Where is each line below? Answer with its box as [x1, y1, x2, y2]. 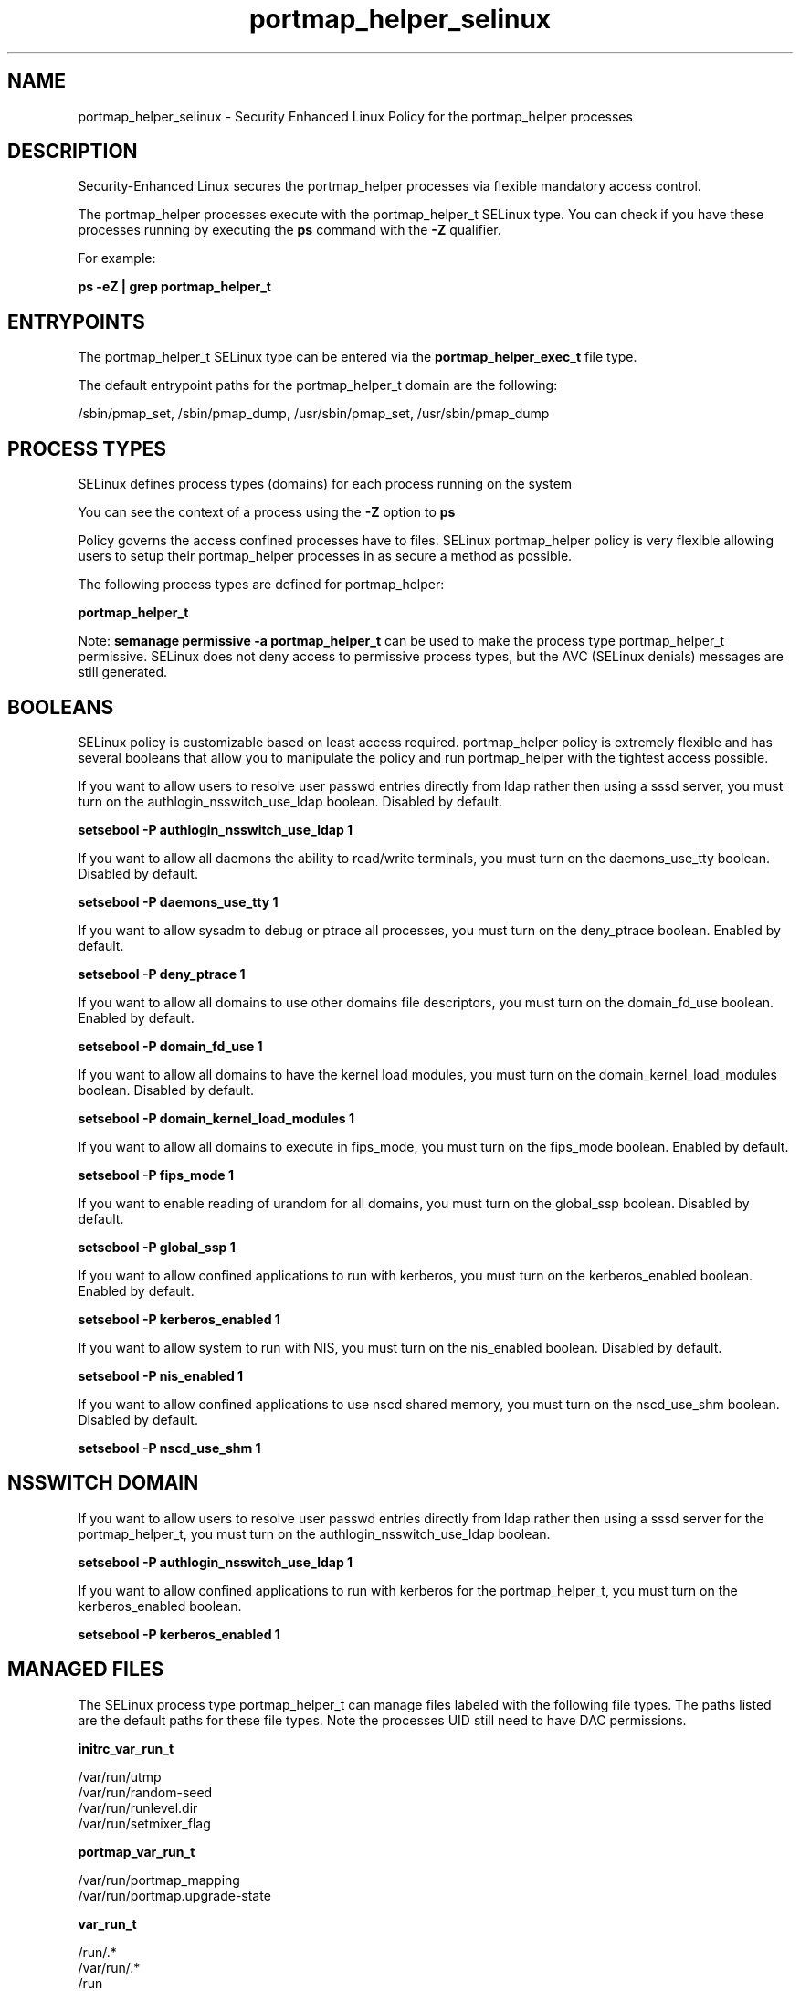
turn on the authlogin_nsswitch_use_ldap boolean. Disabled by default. [78, 793, 503, 809]
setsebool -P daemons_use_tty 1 [78, 893, 279, 910]
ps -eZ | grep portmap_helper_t [78, 279, 271, 295]
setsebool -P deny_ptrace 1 [78, 965, 246, 982]
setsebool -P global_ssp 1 [78, 1238, 236, 1255]
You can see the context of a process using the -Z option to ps [78, 504, 456, 521]
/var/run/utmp [78, 1768, 162, 1785]
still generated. [78, 664, 167, 680]
